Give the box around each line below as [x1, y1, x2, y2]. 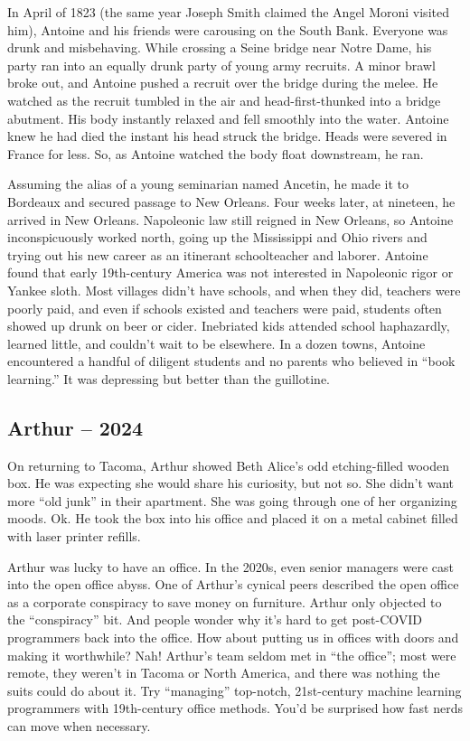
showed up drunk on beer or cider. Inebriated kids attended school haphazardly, [7, 316, 450, 335]
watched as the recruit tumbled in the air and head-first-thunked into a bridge [7, 90, 441, 109]
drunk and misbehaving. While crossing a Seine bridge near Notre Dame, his [7, 38, 432, 57]
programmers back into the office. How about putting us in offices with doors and [7, 628, 459, 647]
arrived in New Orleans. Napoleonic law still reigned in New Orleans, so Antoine [7, 210, 454, 229]
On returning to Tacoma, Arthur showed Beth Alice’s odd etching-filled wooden [7, 455, 449, 474]
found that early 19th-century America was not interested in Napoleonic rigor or [7, 263, 454, 282]
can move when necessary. [7, 716, 151, 735]
